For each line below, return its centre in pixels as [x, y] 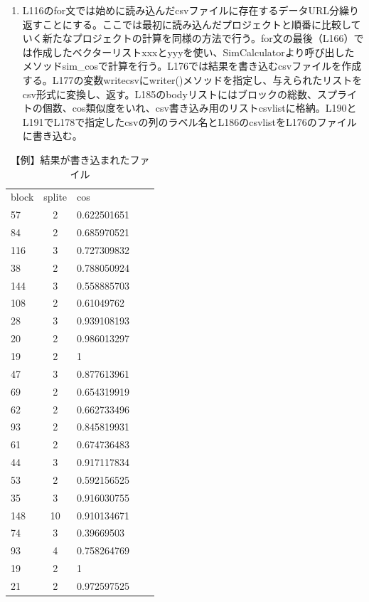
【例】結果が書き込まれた [70, 159]
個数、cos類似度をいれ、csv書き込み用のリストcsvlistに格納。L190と [199, 108]
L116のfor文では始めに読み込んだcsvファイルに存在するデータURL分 [181, 10]
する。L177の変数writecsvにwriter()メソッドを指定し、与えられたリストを [192, 79]
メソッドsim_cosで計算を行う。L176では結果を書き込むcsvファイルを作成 [192, 66]
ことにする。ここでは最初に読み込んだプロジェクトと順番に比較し [197, 24]
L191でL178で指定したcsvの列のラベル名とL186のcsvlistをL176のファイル [189, 121]
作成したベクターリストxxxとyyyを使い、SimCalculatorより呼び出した [193, 52]
